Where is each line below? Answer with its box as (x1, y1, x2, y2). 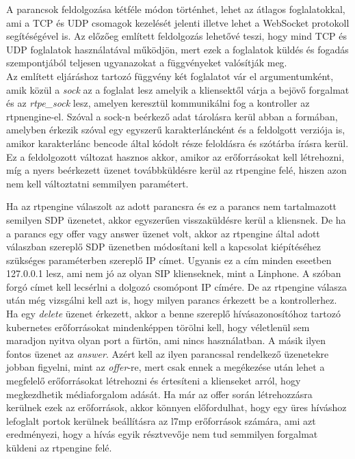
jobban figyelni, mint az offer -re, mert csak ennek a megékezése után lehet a (6, 360, 325, 374)
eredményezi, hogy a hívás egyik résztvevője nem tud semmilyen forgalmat (6, 427, 318, 441)
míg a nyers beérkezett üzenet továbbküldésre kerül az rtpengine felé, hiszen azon (6, 163, 347, 177)
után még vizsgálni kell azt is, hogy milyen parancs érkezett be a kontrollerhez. (6, 293, 337, 307)
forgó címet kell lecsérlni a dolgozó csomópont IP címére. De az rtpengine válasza (6, 279, 347, 293)
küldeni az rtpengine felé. (6, 441, 112, 454)
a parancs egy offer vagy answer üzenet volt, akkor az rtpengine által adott (6, 226, 320, 240)
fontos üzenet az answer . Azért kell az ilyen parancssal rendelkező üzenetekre (6, 346, 329, 360)
